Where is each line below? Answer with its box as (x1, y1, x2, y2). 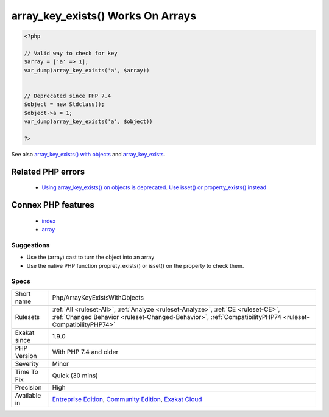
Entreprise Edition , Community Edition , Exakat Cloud (52, 394, 202, 403)
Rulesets (15, 312, 40, 321)
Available (15, 391, 41, 399)
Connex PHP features (11, 200, 94, 210)
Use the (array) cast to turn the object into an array (26, 253, 155, 261)
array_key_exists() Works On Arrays (11, 9, 197, 23)
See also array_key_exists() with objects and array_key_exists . (11, 150, 166, 158)
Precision (15, 383, 42, 391)
